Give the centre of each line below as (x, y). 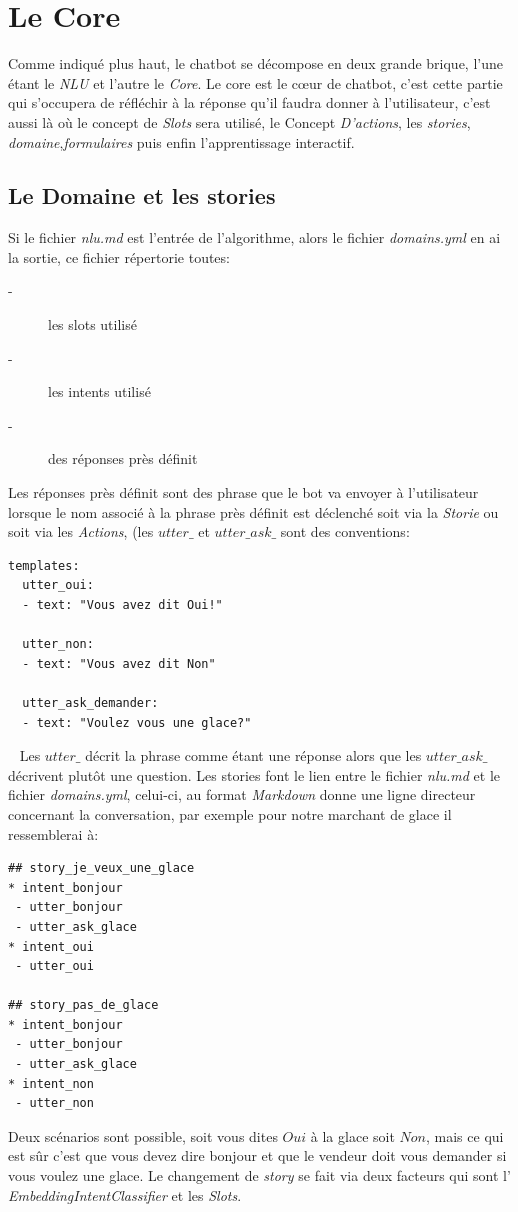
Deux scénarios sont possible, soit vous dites (143, 1135)
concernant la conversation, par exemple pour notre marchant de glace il (230, 813)
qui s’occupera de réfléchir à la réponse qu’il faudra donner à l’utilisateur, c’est (249, 102)
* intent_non (51, 1083)
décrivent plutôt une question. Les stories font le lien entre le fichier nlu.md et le (254, 774)
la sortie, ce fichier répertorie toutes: (119, 256)
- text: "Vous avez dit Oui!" (122, 605)
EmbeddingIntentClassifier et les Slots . (125, 1194)
